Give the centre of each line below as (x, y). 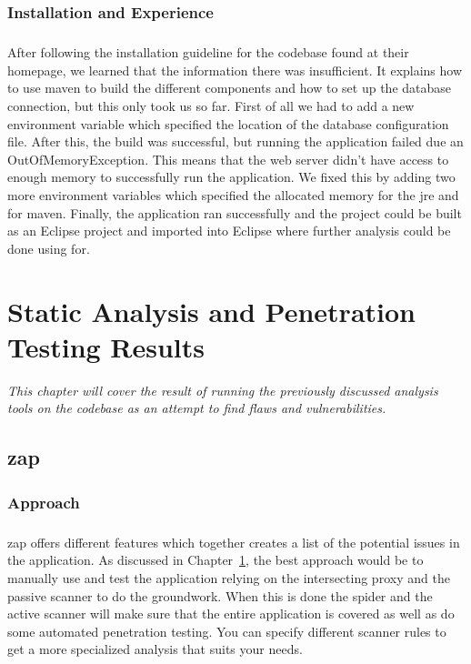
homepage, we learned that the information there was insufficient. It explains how (235, 70)
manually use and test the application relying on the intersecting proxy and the (229, 578)
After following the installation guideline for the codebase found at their (208, 52)
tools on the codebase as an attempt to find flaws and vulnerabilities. (197, 408)
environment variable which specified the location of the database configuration (228, 123)
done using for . (49, 248)
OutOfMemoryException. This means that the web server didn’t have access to (228, 159)
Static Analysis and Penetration (211, 311)
